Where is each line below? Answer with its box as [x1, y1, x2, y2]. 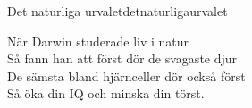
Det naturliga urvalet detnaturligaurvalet [7, 2, 228, 20]
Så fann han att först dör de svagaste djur [7, 49, 238, 68]
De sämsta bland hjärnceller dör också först [7, 66, 246, 85]
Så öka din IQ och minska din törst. [7, 84, 205, 103]
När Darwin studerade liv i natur [7, 31, 189, 50]
